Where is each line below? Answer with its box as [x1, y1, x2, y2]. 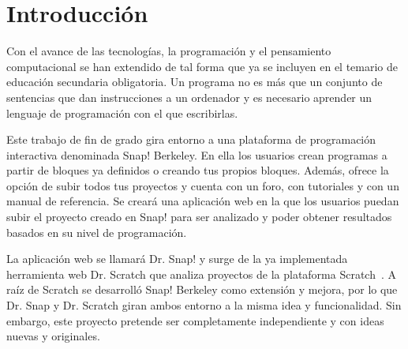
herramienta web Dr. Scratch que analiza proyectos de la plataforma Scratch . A [6, 265, 397, 282]
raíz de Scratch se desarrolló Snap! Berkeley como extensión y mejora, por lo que [6, 281, 398, 298]
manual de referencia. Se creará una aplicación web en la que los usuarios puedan [6, 193, 399, 209]
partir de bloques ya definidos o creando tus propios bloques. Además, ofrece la [6, 162, 389, 178]
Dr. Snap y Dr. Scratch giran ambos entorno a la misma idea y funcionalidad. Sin [6, 297, 402, 313]
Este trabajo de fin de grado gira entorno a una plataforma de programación [6, 131, 376, 148]
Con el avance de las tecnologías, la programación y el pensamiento [6, 43, 331, 59]
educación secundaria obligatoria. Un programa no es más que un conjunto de [6, 73, 383, 90]
